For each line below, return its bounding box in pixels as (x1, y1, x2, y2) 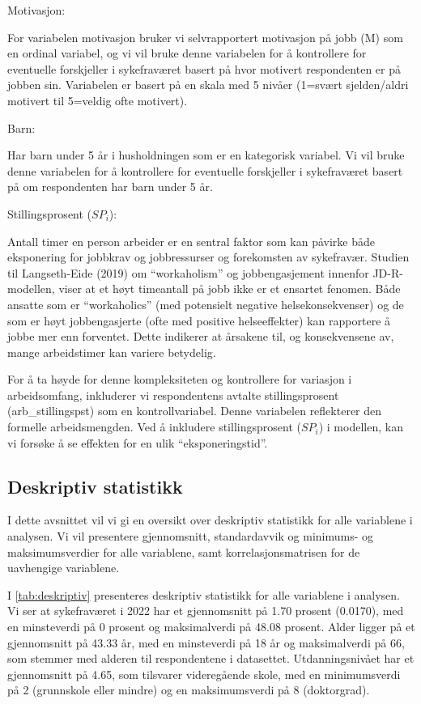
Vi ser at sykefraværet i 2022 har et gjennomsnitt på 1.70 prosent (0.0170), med (7, 602, 404, 619)
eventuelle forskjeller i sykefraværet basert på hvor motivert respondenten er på (7, 60, 401, 77)
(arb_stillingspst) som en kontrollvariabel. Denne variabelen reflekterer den (7, 402, 382, 419)
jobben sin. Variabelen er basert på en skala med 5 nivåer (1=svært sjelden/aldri (7, 76, 409, 93)
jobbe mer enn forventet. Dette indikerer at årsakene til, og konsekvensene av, (7, 328, 394, 345)
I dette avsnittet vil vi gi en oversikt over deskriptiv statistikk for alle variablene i (7, 511, 413, 528)
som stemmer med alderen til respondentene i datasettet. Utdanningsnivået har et (7, 650, 415, 667)
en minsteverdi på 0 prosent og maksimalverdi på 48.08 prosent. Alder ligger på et (7, 618, 415, 635)
